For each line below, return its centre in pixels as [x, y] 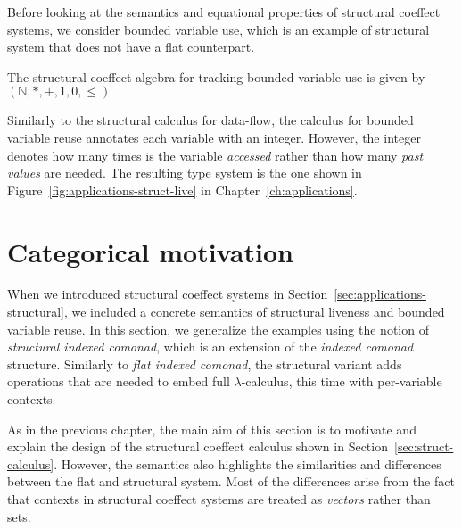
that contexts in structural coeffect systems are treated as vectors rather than [219, 499]
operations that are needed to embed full [119, 381]
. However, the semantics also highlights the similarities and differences [247, 463]
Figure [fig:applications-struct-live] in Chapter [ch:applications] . [182, 190]
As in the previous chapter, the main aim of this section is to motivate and [212, 429]
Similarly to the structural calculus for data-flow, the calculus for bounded [210, 120]
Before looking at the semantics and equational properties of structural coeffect [224, 12]
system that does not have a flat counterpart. [131, 47]
